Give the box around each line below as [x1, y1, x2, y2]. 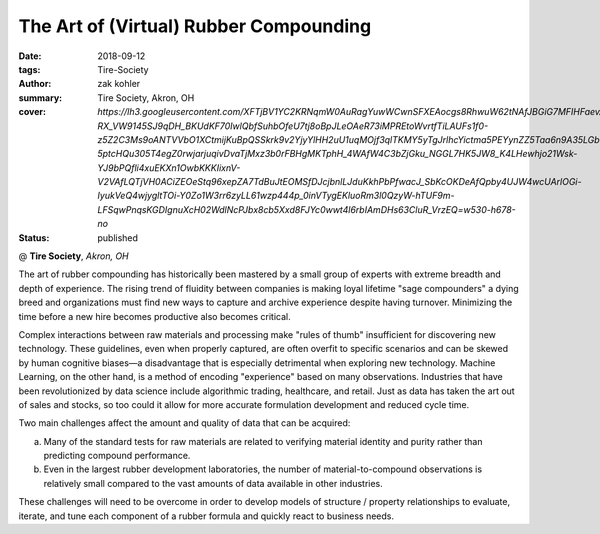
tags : [18, 63, 41, 75]
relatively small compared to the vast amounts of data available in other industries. [43, 477, 384, 489]
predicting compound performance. [43, 450, 191, 462]
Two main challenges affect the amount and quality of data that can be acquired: [18, 417, 351, 429]
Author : [18, 78, 52, 90]
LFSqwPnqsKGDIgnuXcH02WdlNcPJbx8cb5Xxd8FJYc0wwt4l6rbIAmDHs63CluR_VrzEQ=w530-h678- [97, 203, 516, 215]
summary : [18, 91, 63, 104]
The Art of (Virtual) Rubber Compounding [18, 15, 372, 37]
